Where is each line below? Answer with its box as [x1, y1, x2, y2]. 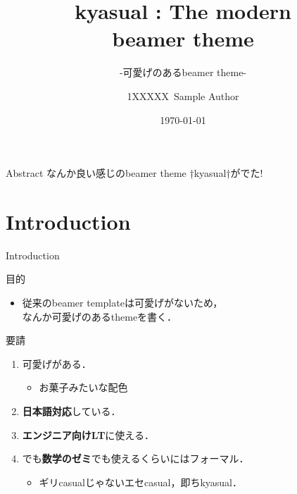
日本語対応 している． [22, 403, 121, 418]
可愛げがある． [22, 356, 91, 371]
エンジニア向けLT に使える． [22, 427, 154, 442]
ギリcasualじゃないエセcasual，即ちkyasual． [39, 474, 242, 489]
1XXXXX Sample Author [127, 88, 239, 103]
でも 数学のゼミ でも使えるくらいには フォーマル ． [22, 451, 249, 466]
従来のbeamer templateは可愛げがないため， [22, 295, 223, 309]
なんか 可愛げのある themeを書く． [22, 309, 177, 323]
